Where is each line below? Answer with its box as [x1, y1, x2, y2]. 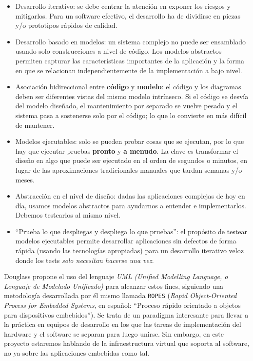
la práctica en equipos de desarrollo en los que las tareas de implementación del [4, 319, 241, 329]
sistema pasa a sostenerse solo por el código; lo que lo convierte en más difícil [15, 110, 247, 120]
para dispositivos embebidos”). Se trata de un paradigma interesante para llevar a [4, 309, 249, 320]
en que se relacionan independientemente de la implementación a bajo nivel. [15, 65, 242, 75]
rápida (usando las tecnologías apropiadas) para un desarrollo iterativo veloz [15, 245, 244, 256]
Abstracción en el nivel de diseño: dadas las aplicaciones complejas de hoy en [15, 191, 245, 201]
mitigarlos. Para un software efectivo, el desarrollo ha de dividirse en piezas [15, 10, 241, 20]
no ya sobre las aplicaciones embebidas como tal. [4, 348, 150, 358]
